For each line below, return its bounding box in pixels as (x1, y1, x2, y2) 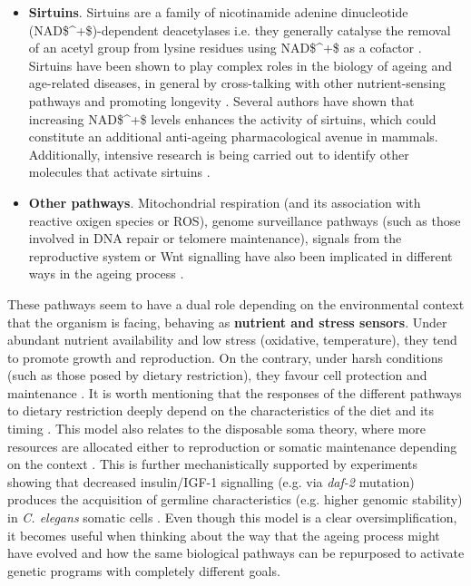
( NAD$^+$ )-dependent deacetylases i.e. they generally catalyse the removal (28, 20, 451, 39)
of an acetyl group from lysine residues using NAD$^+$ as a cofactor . (28, 38, 422, 57)
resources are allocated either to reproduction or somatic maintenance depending (7, 436, 457, 455)
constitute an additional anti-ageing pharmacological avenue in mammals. (28, 127, 438, 146)
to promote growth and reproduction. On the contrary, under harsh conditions (7, 347, 444, 366)
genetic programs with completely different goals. (7, 561, 280, 580)
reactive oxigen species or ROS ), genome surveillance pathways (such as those (28, 210, 461, 230)
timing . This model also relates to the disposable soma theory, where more (7, 419, 427, 438)
